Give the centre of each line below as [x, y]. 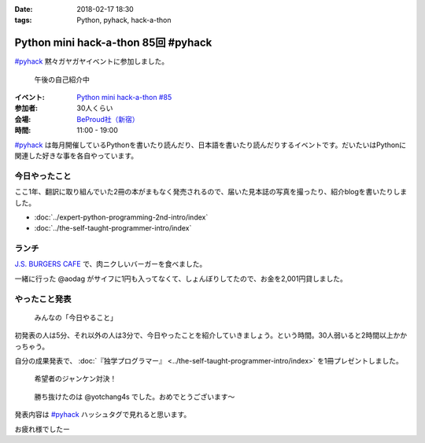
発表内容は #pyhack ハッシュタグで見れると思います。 [103, 415]
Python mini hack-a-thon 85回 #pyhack [113, 43]
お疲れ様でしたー [42, 429]
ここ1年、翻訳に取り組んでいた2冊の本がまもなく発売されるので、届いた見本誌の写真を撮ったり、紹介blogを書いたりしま [211, 192]
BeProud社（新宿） [108, 119]
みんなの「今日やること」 [76, 317]
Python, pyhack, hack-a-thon [124, 20]
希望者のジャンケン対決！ [76, 378]
